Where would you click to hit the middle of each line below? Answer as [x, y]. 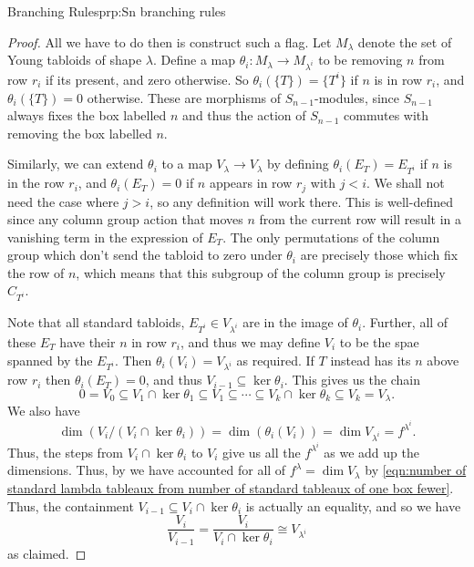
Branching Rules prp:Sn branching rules [117, 11]
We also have [44, 411]
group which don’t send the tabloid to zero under [145, 255]
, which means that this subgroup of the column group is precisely [261, 272]
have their [88, 341]
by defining [298, 164]
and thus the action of [244, 115]
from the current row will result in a [361, 219]
